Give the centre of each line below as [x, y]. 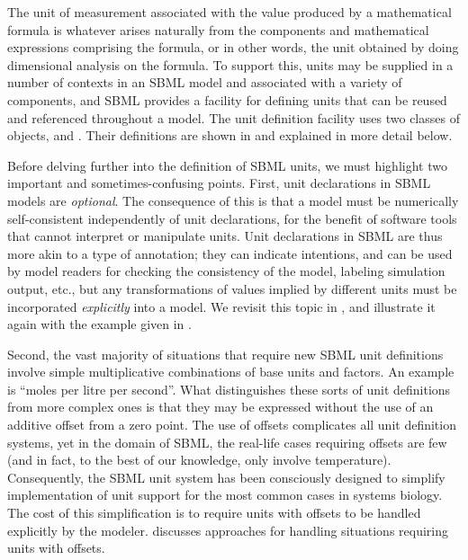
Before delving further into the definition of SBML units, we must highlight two [227, 165]
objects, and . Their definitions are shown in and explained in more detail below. [230, 135]
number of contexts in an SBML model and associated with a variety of [205, 82]
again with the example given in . [99, 324]
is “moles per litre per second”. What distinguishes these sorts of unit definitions [229, 389]
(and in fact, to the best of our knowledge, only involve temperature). [199, 460]
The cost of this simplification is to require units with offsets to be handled [214, 513]
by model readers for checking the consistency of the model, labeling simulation [226, 271]
